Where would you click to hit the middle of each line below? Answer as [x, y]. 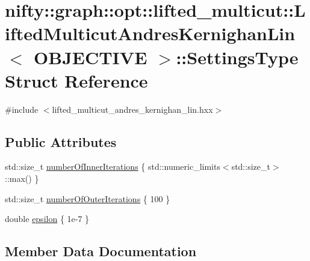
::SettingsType [237, 57]
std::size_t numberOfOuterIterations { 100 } [88, 198]
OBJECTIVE [91, 57]
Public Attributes [61, 141]
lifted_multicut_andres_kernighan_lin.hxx [132, 109]
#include [22, 109]
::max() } [22, 178]
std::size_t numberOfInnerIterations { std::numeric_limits [113, 166]
